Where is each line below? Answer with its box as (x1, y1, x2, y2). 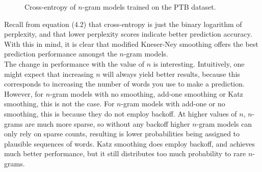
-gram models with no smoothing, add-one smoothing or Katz (50, 88, 243, 99)
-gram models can (196, 118, 252, 129)
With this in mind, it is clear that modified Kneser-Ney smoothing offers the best (4, 38, 258, 49)
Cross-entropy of (24, 2, 76, 12)
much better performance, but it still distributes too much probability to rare (4, 148, 246, 159)
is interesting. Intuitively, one (153, 58, 245, 69)
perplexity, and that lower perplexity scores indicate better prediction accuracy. (4, 28, 252, 39)
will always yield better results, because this (102, 68, 240, 79)
